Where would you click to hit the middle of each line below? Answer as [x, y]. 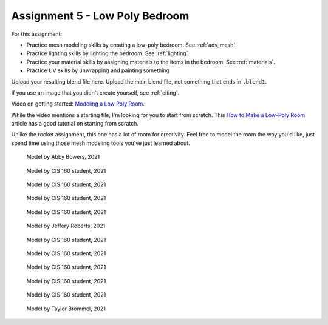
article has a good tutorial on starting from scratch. [75, 124]
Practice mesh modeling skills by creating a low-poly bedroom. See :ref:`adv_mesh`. [132, 45]
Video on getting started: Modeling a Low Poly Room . [78, 104]
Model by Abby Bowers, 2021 [63, 157]
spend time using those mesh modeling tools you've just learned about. [101, 143]
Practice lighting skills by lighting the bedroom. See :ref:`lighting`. [108, 53]
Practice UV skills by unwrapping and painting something [98, 70]
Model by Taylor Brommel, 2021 [66, 309]
